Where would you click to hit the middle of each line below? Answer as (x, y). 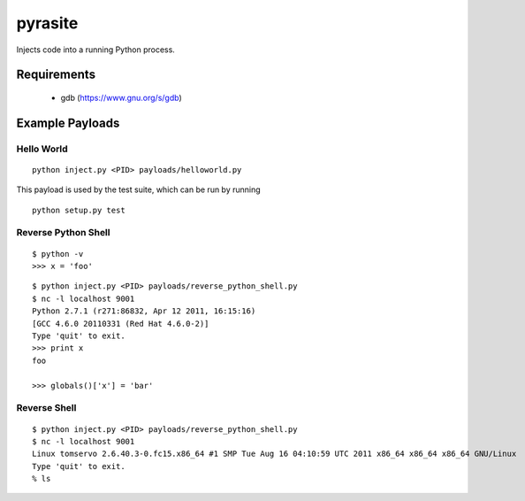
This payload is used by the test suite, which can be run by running (138, 189)
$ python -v (58, 254)
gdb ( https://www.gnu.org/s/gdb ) (122, 97)
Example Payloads (68, 123)
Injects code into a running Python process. (96, 50)
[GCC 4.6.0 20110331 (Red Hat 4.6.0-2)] (121, 324)
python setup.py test (79, 210)
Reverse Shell (46, 408)
